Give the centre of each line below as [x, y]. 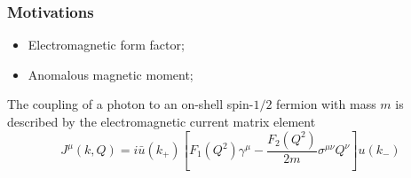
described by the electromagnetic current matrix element [162, 121]
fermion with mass [326, 104]
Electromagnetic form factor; [106, 45]
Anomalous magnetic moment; [111, 74]
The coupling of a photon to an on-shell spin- [130, 104]
